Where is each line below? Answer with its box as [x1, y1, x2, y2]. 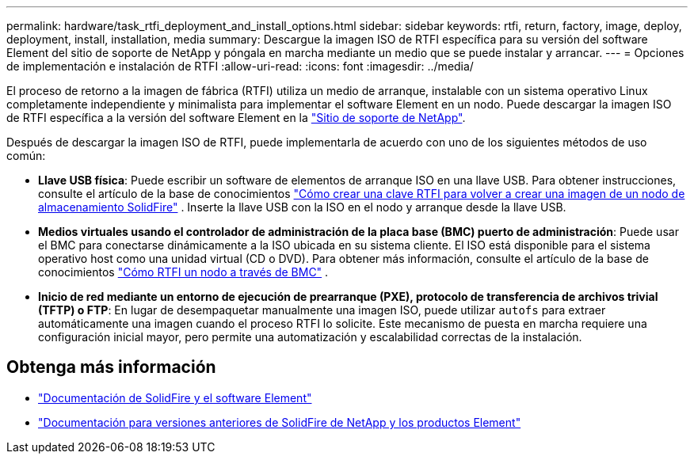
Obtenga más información [6, 357, 216, 378]
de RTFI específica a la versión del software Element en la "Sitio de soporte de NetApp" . [6, 111, 466, 124]
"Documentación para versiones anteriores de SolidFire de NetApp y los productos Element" [38, 415, 521, 429]
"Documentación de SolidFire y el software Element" [38, 390, 312, 405]
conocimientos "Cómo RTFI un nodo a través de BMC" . [38, 265, 329, 279]
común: [6, 149, 46, 162]
